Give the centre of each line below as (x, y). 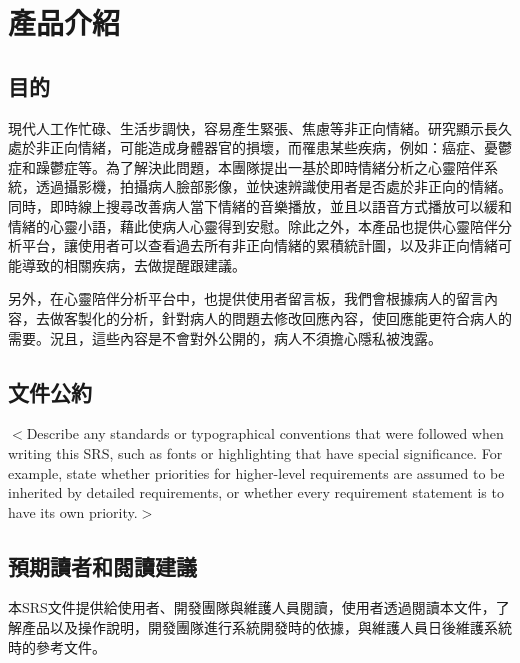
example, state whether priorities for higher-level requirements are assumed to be (256, 472)
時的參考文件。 (57, 646)
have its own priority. (73, 511)
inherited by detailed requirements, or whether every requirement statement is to (256, 492)
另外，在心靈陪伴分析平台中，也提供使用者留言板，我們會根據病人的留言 (246, 298)
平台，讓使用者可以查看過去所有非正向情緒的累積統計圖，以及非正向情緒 (259, 245)
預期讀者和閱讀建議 (102, 565)
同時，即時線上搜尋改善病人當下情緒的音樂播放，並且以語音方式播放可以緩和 (260, 205)
